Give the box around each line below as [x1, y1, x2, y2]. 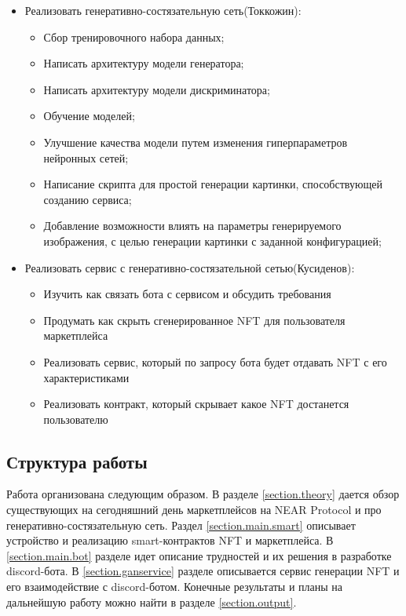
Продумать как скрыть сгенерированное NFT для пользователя [43, 312, 346, 328]
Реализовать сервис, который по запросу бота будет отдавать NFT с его [43, 353, 387, 370]
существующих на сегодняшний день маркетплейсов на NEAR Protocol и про [6, 501, 382, 518]
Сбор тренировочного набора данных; [43, 28, 225, 45]
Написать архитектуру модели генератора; [43, 55, 244, 71]
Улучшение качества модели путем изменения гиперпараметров [43, 133, 348, 150]
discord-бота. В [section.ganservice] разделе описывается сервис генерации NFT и [6, 563, 400, 579]
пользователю [43, 410, 108, 427]
